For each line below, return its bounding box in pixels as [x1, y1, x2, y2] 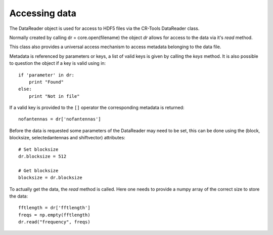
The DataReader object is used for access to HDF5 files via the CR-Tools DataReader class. [9, 25, 200, 31]
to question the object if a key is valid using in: [9, 60, 106, 66]
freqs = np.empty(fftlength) [18, 212, 90, 218]
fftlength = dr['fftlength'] [18, 205, 90, 211]
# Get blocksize [18, 168, 59, 173]
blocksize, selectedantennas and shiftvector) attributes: [9, 135, 126, 141]
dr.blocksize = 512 [18, 153, 67, 160]
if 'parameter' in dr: [18, 72, 75, 78]
